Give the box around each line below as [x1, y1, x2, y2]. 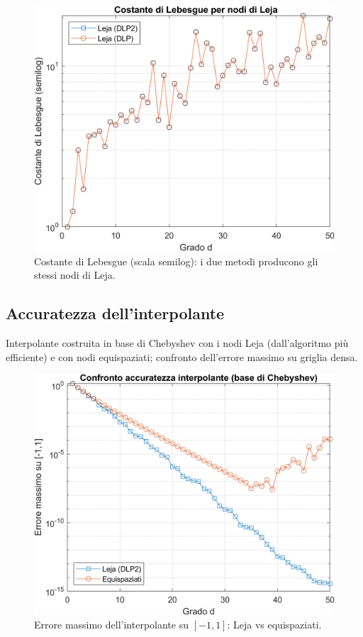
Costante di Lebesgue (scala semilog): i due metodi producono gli [34, 253, 318, 268]
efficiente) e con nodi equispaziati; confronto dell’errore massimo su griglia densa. [6, 349, 358, 364]
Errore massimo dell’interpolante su [34, 617, 189, 632]
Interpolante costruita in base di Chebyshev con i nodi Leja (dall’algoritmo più [6, 336, 349, 350]
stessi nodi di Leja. [34, 267, 116, 282]
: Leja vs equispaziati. [227, 617, 322, 632]
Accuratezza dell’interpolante [6, 302, 225, 324]
